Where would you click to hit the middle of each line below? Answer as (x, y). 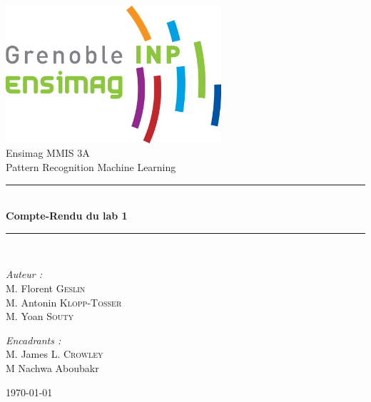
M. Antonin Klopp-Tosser (64, 302)
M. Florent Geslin (46, 288)
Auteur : (24, 274)
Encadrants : (34, 340)
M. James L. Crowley (55, 354)
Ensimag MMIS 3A (48, 153)
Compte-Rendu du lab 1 (67, 216)
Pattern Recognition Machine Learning (91, 167)
